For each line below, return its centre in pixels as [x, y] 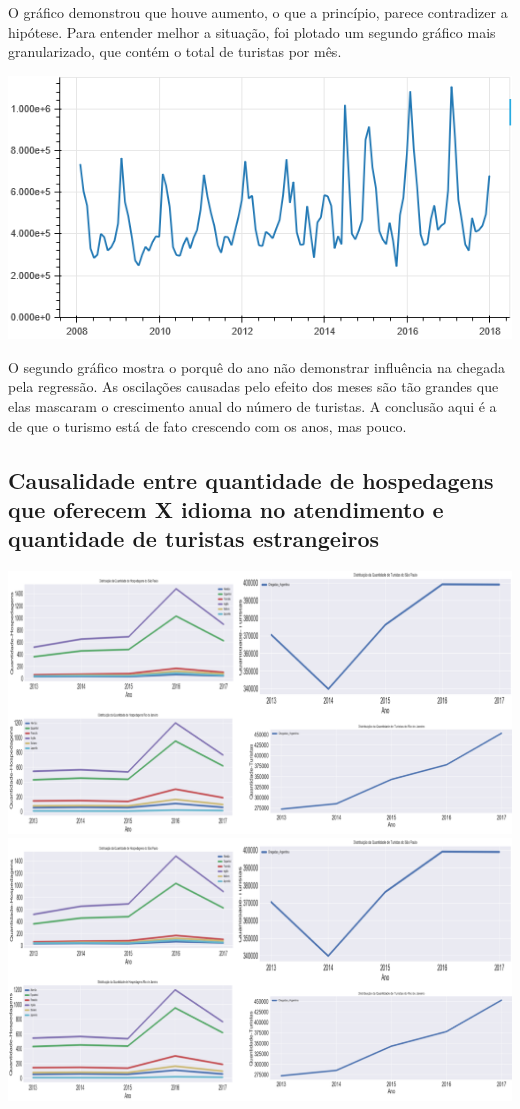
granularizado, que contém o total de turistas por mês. [175, 51]
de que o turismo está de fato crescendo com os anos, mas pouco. [207, 425]
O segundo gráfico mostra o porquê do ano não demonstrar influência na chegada [257, 366]
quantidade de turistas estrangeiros [194, 538]
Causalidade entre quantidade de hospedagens [251, 479]
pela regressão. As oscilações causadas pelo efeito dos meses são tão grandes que [253, 386]
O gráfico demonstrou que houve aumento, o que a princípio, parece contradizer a [258, 12]
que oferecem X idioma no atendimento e [226, 509]
